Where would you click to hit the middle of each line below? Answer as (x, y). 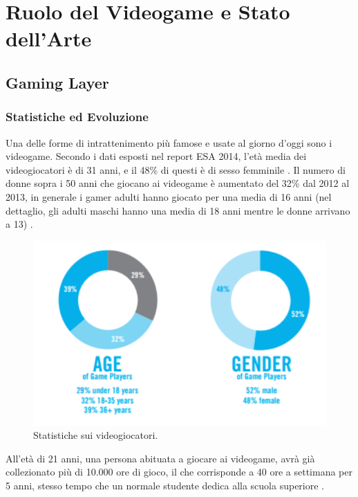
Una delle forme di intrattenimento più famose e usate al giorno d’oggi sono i (169, 142)
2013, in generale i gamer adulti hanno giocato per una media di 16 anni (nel (169, 196)
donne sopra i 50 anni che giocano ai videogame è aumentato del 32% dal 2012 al (178, 183)
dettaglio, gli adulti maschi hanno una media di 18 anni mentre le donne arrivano (178, 210)
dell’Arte (49, 38)
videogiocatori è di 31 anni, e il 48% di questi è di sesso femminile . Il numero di (176, 169)
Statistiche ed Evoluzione (77, 117)
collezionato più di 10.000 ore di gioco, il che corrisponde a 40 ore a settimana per (179, 472)
